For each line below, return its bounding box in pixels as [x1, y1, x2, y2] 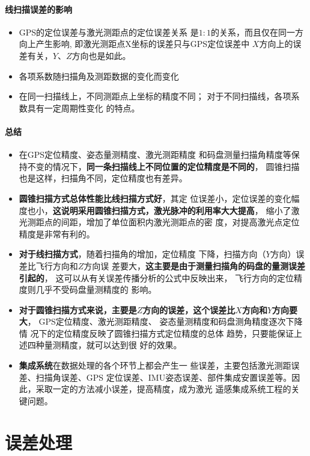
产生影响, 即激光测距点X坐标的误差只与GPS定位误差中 [35, 37, 250, 50]
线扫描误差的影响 [5, 2, 72, 15]
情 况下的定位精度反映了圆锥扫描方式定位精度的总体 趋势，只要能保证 [19, 326, 294, 339]
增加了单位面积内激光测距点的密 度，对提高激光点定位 [86, 216, 300, 228]
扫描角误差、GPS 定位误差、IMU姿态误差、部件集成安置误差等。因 [35, 370, 300, 383]
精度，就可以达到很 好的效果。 [61, 339, 182, 351]
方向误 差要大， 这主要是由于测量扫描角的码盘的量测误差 [84, 259, 306, 272]
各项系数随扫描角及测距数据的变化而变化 [19, 69, 179, 82]
